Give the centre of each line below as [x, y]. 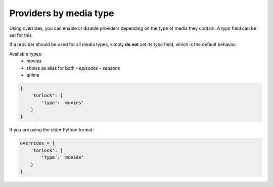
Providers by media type [62, 13]
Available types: [26, 54]
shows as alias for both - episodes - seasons [73, 68]
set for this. [21, 35]
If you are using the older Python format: [52, 130]
